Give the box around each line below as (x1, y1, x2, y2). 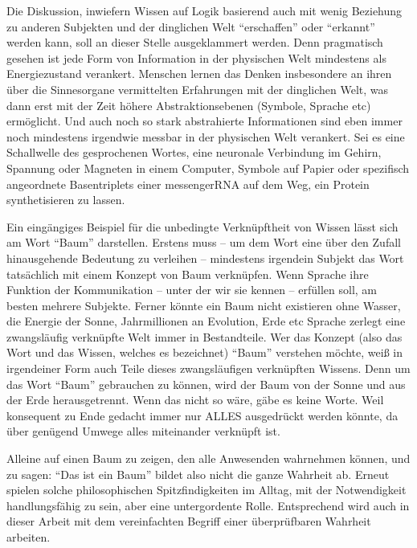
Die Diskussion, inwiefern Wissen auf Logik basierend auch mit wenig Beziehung (6, 2, 403, 18)
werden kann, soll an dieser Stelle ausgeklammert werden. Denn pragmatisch (6, 34, 383, 51)
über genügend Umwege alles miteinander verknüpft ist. (6, 423, 280, 440)
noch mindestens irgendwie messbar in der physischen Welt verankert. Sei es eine (6, 128, 405, 145)
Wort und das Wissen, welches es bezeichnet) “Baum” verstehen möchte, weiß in (6, 344, 403, 361)
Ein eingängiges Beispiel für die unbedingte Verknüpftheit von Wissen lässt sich (6, 218, 399, 235)
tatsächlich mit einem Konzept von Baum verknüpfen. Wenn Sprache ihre (6, 265, 369, 282)
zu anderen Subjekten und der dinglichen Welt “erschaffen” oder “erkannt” (6, 18, 375, 35)
